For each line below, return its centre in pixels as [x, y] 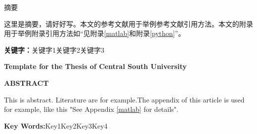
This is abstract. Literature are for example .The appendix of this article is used [124, 99]
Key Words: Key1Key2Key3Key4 [56, 125]
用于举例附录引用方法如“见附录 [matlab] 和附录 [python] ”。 [95, 33]
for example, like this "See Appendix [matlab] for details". [91, 109]
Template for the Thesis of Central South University [95, 66]
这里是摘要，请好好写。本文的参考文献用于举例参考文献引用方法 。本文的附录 [128, 23]
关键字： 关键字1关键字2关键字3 [54, 50]
